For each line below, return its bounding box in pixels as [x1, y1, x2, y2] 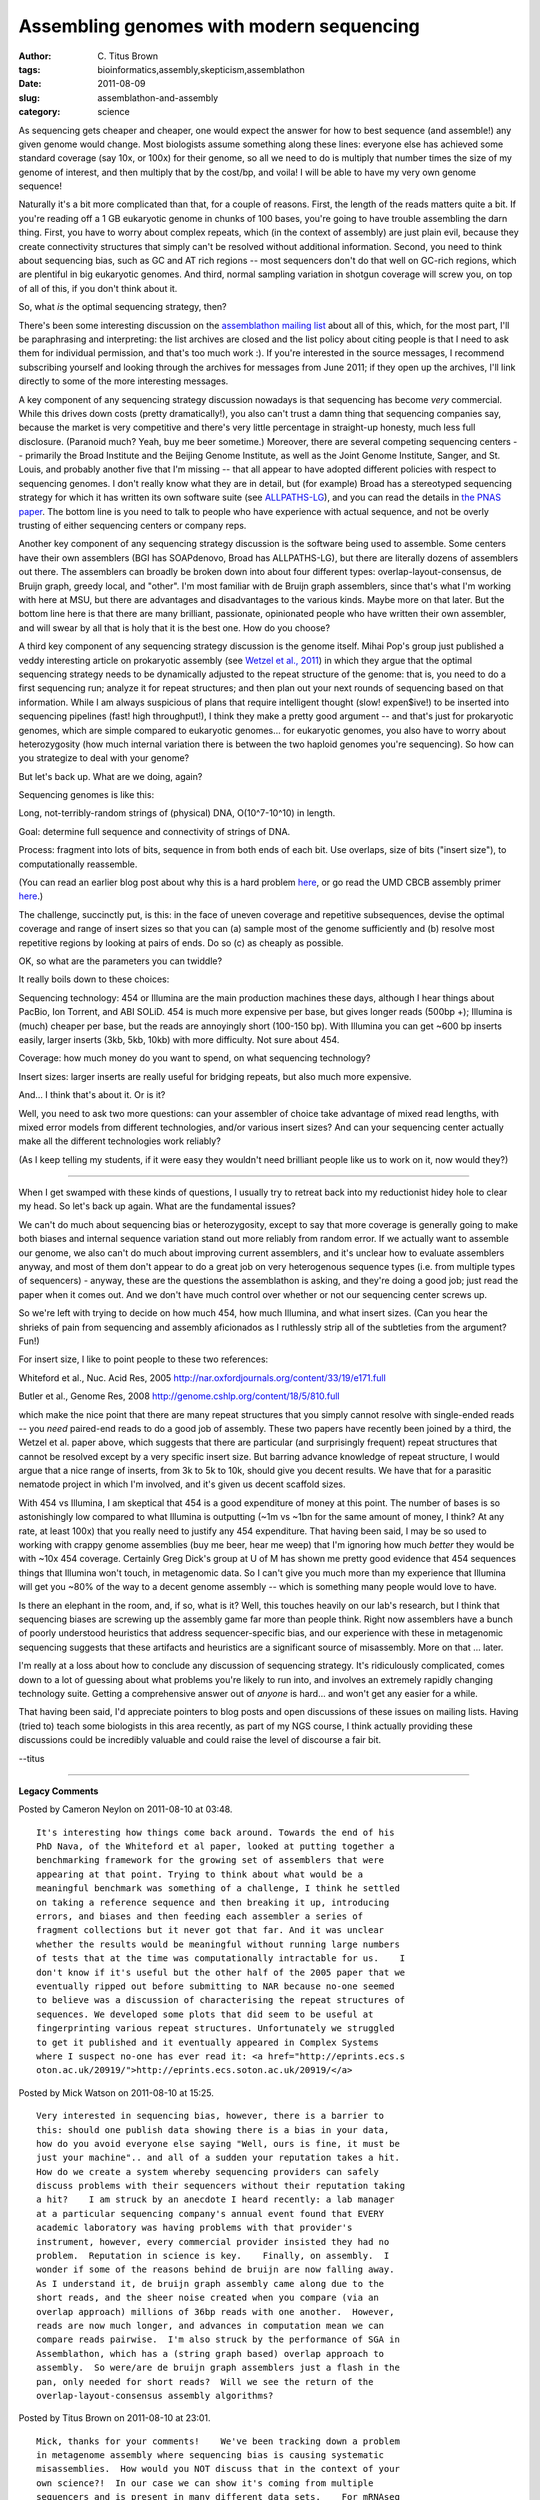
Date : [18, 78, 42, 90]
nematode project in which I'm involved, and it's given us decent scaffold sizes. [18, 1478, 346, 1490]
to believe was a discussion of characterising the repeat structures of [36, 1995, 406, 2006]
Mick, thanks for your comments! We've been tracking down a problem [36, 2435, 400, 2447]
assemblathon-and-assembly [97, 91, 219, 104]
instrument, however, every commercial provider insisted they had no [36, 2236, 390, 2247]
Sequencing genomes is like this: [18, 789, 155, 801]
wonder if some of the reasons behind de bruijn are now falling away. [36, 2264, 395, 2275]
